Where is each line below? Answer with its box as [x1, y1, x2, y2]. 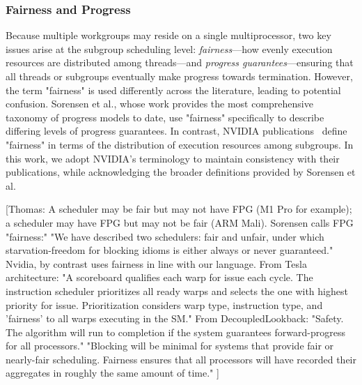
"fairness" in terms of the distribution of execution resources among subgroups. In [6, 137, 354, 151]
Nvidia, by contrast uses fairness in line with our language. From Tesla [6, 256, 307, 271]
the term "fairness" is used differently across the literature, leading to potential [6, 82, 341, 97]
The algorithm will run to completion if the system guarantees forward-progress [6, 324, 345, 339]
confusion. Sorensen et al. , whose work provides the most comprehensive [6, 96, 313, 111]
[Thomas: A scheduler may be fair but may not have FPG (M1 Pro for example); [6, 202, 352, 216]
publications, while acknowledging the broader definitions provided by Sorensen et [6, 165, 356, 179]
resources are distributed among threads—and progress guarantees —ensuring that [6, 55, 354, 70]
